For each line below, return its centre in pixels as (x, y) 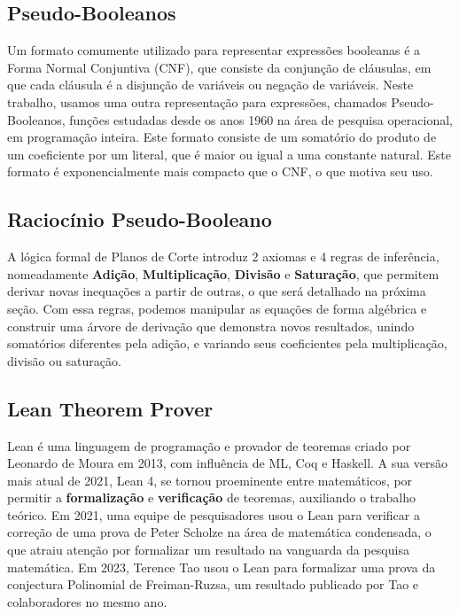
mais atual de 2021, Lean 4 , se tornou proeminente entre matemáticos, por (210, 480)
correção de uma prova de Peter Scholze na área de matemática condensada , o (219, 532)
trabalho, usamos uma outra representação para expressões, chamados (197, 101)
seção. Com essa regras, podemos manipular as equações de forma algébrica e (217, 308)
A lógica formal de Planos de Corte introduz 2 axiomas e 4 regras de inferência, (223, 256)
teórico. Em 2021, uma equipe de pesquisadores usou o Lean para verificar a (214, 514)
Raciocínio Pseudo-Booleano (140, 219)
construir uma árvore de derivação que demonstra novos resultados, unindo (211, 326)
